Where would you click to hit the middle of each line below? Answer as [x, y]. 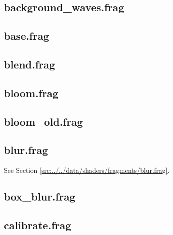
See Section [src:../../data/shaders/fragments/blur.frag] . [87, 170]
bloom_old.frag [43, 121]
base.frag [27, 36]
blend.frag [29, 64]
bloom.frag [31, 92]
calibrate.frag [38, 225]
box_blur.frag [40, 196]
